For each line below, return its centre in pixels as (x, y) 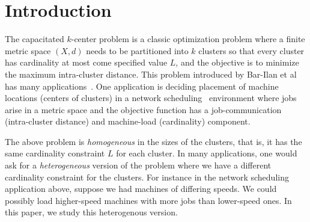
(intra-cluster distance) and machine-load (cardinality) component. (128, 121)
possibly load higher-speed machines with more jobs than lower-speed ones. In (148, 200)
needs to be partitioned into (137, 50)
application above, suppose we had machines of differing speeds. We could (141, 189)
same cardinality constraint (55, 153)
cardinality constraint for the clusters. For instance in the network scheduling (147, 177)
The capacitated (35, 39)
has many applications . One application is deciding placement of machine (142, 86)
